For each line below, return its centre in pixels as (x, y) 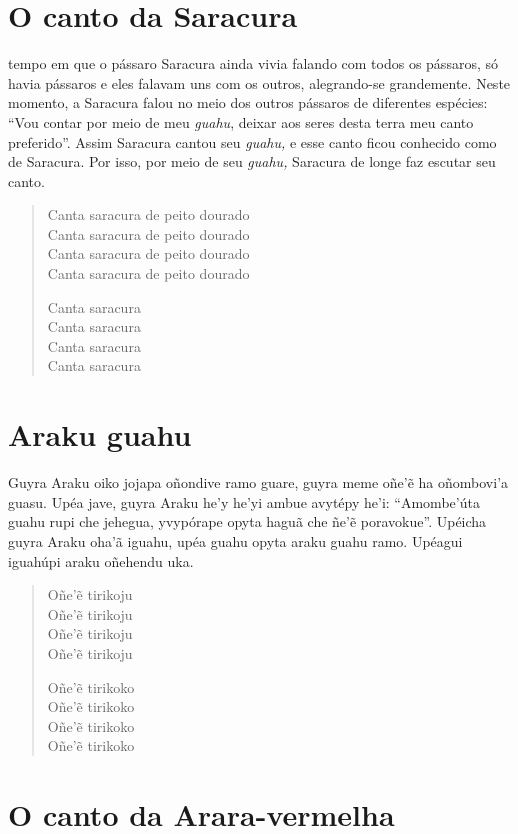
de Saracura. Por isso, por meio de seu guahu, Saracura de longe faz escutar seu (252, 161)
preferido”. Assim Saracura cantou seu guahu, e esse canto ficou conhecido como (252, 141)
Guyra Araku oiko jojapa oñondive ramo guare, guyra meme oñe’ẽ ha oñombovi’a (258, 482)
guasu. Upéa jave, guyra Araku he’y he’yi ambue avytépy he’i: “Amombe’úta (244, 501)
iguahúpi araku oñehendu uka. (101, 560)
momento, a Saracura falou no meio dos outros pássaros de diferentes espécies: (248, 102)
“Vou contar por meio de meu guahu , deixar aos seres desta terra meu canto (241, 121)
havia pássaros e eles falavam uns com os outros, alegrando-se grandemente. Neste (259, 82)
